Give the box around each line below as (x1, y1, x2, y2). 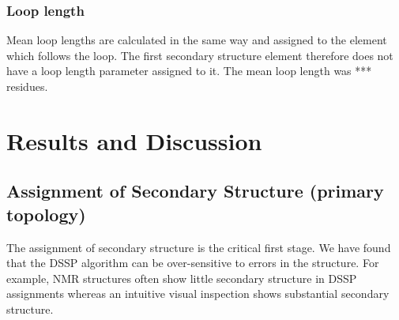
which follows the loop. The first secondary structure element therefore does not (6, 47, 393, 63)
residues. (6, 78, 48, 94)
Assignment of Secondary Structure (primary (6, 179, 384, 203)
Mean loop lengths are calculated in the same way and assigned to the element (6, 32, 387, 48)
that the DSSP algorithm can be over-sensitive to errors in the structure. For (6, 254, 379, 271)
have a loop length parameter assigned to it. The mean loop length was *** (6, 62, 372, 79)
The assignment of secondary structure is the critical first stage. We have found (6, 239, 391, 255)
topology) (6, 201, 86, 226)
